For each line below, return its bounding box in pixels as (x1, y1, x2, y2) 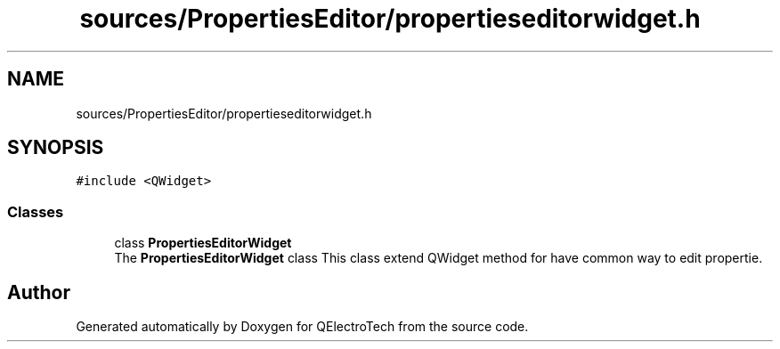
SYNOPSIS (7, 136, 104, 159)
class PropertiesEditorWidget (114, 235, 292, 251)
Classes (7, 202, 64, 221)
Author (7, 280, 70, 304)
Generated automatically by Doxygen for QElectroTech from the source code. (76, 319, 529, 335)
